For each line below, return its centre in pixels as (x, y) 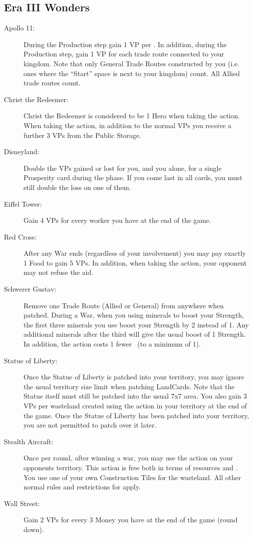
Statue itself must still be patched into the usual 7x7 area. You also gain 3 (135, 396)
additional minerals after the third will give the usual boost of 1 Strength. (135, 334)
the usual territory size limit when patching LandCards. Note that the (129, 386)
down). (34, 529)
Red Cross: (20, 236)
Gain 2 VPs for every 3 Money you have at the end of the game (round (131, 520)
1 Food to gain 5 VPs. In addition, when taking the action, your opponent (135, 262)
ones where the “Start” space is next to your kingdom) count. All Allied (132, 73)
